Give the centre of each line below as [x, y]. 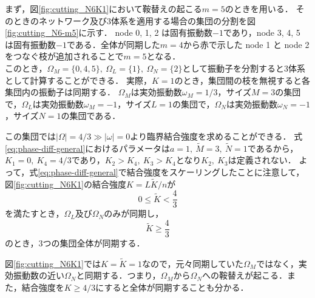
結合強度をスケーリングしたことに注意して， [215, 171]
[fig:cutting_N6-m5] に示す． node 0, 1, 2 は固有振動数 [109, 32]
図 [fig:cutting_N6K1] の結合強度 [66, 184]
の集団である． [91, 116]
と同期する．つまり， [118, 275]
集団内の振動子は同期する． [60, 92]
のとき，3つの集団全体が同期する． [75, 243]
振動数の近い [39, 275]
